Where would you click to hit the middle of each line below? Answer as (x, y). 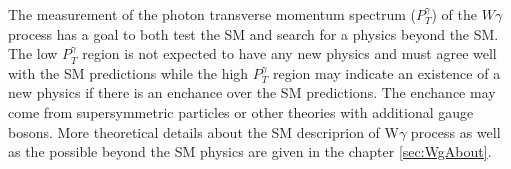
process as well (455, 131)
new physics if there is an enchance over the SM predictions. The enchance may (252, 92)
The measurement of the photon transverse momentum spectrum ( (212, 14)
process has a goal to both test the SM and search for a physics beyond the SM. (253, 33)
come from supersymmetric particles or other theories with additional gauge (241, 111)
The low (33, 53)
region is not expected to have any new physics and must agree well (289, 53)
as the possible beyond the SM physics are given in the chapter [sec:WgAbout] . (250, 151)
